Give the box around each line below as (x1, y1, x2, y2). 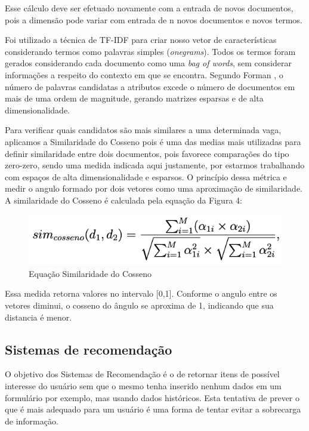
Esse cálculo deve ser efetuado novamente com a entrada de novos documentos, (5, 2, 293, 14)
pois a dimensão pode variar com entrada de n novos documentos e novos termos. (5, 13, 302, 26)
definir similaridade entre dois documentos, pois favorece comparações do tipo (5, 147, 289, 159)
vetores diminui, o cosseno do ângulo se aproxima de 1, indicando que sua (5, 299, 274, 312)
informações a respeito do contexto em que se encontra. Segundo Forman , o (5, 68, 283, 81)
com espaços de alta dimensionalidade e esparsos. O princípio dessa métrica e (5, 170, 287, 183)
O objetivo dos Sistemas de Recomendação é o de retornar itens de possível (5, 368, 280, 380)
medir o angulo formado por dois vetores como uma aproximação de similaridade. (5, 182, 303, 195)
